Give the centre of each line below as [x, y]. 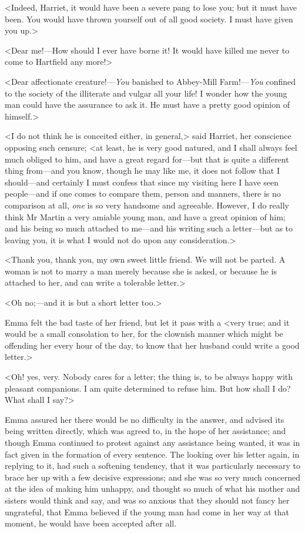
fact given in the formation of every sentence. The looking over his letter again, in [152, 454]
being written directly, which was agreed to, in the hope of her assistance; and [145, 431]
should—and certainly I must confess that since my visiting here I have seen [142, 182]
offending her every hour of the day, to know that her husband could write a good [152, 345]
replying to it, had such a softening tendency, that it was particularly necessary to [153, 466]
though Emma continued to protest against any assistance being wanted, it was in [152, 442]
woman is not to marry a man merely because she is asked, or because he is [141, 271]
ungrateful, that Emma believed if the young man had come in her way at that [147, 512]
